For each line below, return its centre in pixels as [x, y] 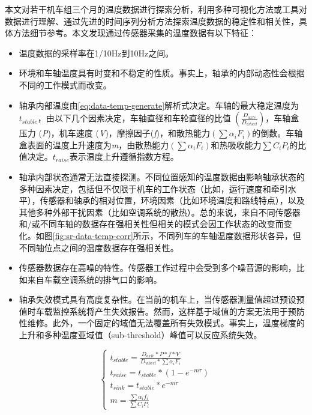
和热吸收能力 [236, 144]
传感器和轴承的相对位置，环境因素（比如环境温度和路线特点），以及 [172, 200]
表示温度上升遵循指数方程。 [124, 156]
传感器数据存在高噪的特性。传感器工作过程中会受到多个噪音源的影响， [157, 268]
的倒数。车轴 [277, 133]
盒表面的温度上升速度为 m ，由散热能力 [94, 144]
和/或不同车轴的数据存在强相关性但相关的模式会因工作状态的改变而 [151, 224]
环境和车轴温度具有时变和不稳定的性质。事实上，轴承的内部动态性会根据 [162, 73]
